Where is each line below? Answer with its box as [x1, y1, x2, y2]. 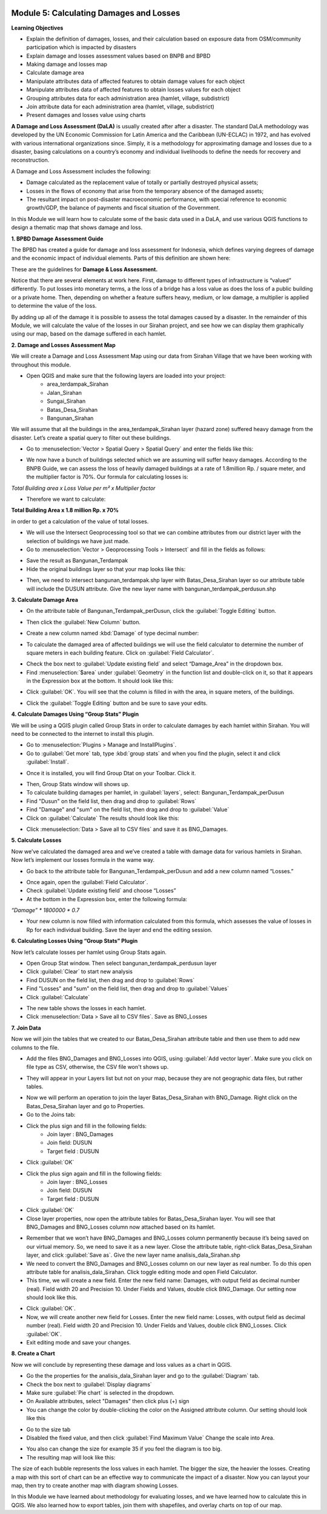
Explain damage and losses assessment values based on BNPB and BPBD [26, 52, 211, 59]
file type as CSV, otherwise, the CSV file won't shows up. [26, 1063, 169, 1071]
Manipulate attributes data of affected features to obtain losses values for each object [26, 86, 241, 93]
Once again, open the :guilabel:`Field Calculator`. [26, 878, 148, 885]
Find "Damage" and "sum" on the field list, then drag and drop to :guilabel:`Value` [26, 806, 230, 813]
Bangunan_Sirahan [47, 414, 94, 421]
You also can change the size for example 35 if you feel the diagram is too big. [26, 1445, 222, 1453]
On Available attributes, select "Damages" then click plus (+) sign [26, 1398, 190, 1405]
